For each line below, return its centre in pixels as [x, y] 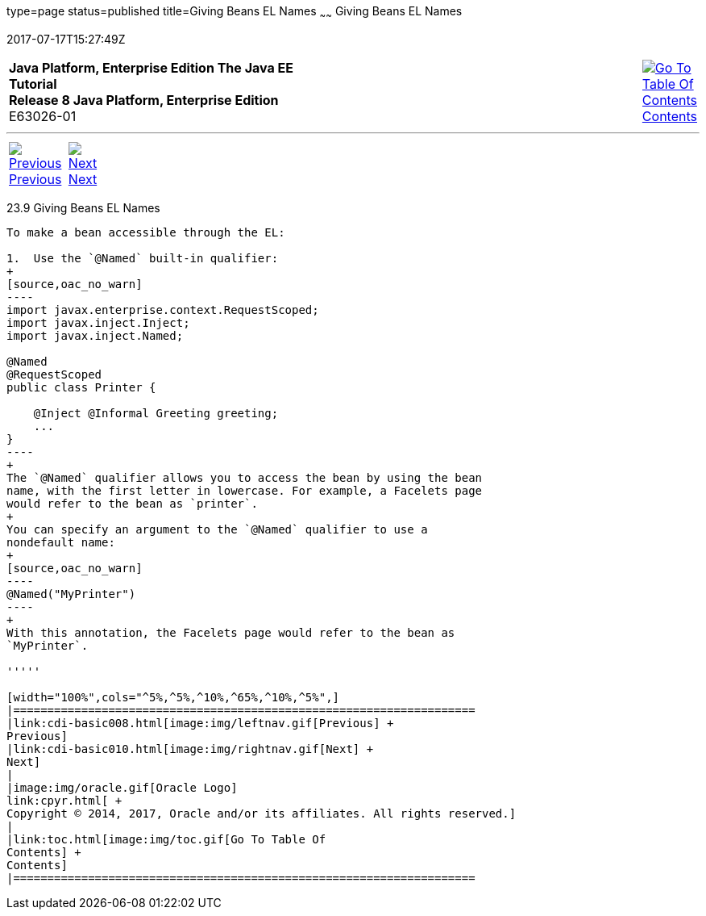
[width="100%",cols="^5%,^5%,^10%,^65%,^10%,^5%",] [173, 697]
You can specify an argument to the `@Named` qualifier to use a [217, 529]
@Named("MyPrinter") [71, 594]
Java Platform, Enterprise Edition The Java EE [151, 67]
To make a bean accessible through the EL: [146, 232]
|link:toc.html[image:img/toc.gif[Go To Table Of [166, 839]
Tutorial [33, 84]
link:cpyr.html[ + [64, 800]
